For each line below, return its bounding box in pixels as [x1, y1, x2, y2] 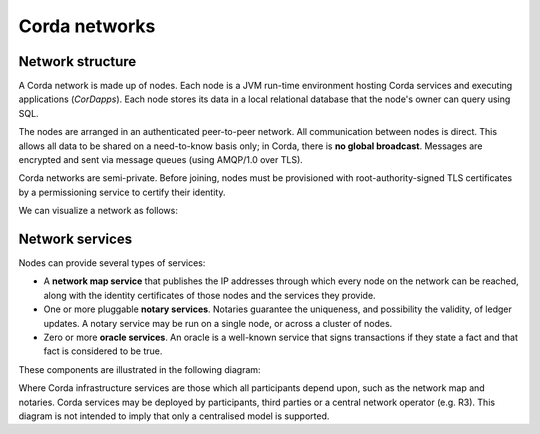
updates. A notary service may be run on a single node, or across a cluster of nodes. [43, 317, 393, 329]
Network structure [18, 53, 137, 70]
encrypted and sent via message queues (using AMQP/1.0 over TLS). [18, 154, 304, 166]
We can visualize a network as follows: [18, 205, 179, 217]
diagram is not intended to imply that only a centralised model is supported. [18, 410, 330, 422]
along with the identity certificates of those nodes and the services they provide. [43, 289, 376, 301]
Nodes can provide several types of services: [18, 257, 206, 269]
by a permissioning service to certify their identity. [18, 186, 226, 198]
